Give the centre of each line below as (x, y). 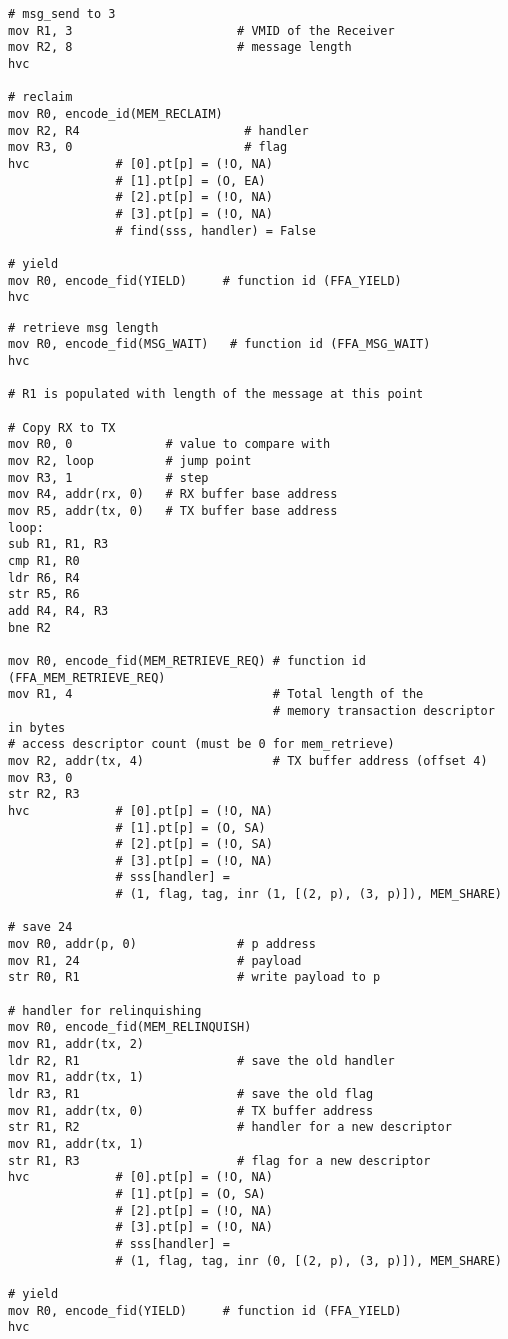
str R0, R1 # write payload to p (194, 977)
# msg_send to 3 (62, 14)
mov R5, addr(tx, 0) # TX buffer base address (173, 511)
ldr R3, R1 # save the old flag (191, 1094)
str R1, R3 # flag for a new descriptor (219, 1160)
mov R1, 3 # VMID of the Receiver (201, 30)
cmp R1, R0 (44, 561)
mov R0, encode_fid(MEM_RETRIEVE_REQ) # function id (187, 660)
